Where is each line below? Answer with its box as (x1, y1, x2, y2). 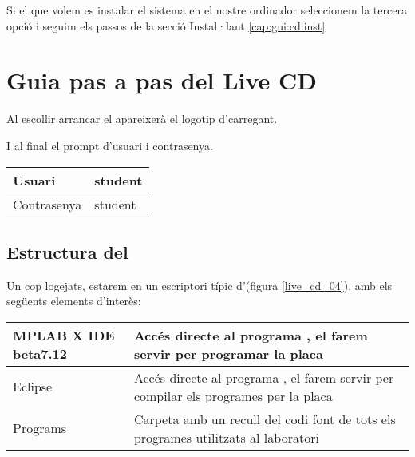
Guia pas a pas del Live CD (6, 64, 318, 97)
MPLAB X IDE (13, 325, 115, 344)
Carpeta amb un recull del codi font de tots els (133, 409, 396, 428)
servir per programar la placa (133, 344, 323, 363)
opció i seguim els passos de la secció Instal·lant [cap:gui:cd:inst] (6, 17, 326, 34)
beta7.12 (13, 344, 67, 363)
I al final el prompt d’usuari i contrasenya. (6, 137, 213, 153)
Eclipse (13, 377, 53, 396)
